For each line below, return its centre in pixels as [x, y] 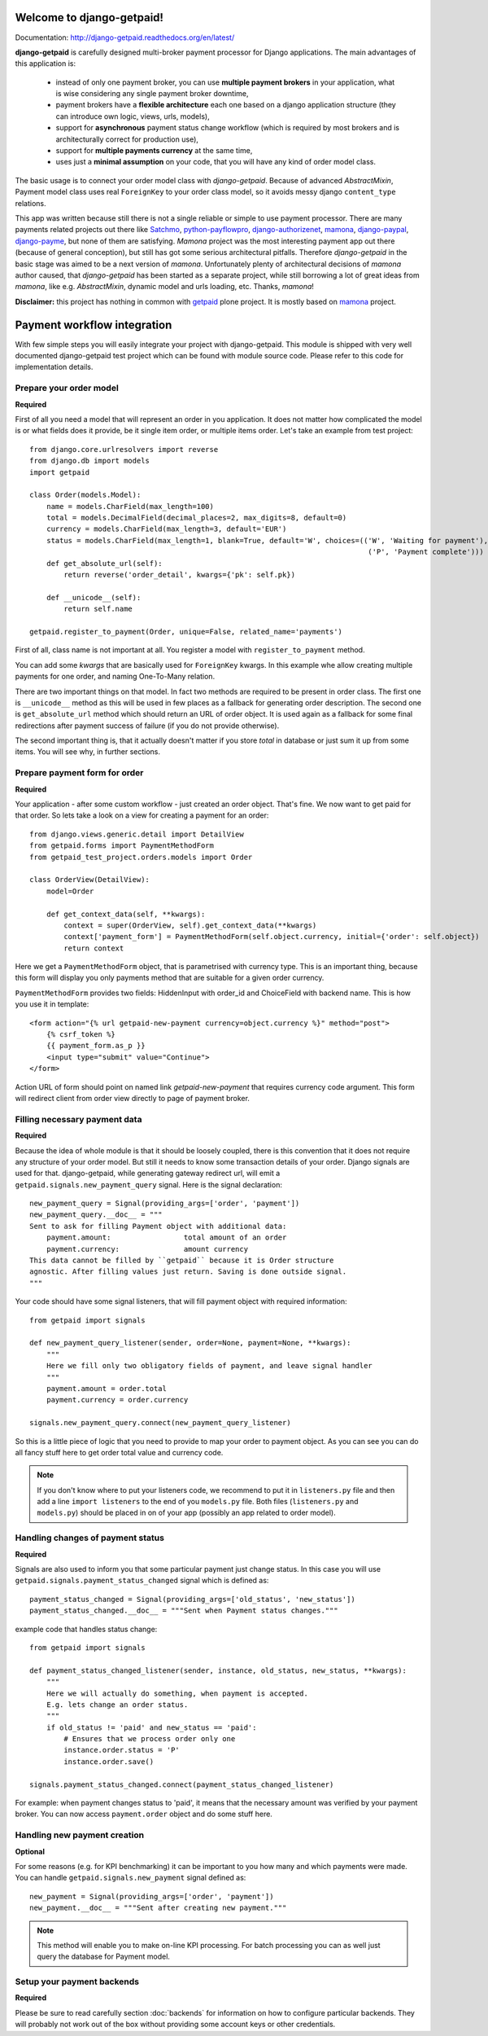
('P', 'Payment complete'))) [425, 552]
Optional [30, 1851]
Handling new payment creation [80, 1835]
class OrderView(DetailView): [90, 880]
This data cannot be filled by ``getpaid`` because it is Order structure [182, 1261]
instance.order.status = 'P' [122, 1750]
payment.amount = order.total [106, 1388]
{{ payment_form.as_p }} [96, 1046]
